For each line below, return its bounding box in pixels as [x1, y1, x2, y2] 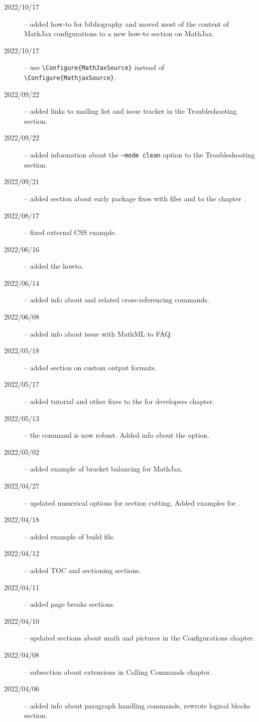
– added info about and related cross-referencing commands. [24, 294, 209, 305]
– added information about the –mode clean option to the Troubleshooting [24, 149, 255, 160]
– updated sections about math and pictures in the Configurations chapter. [24, 632, 255, 643]
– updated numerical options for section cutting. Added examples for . [24, 497, 240, 508]
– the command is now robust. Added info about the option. [24, 430, 210, 440]
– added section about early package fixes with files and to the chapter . [24, 193, 246, 203]
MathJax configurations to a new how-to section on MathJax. [24, 28, 214, 39]
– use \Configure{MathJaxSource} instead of [24, 62, 165, 72]
